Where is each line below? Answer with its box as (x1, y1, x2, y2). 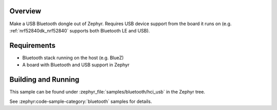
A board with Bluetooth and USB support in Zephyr (22, 62, 130, 68)
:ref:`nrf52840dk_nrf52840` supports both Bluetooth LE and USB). (9, 27, 150, 33)
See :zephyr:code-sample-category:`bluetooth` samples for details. (9, 98, 152, 104)
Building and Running (9, 75, 80, 84)
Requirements (9, 41, 56, 50)
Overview (9, 7, 42, 15)
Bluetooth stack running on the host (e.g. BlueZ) (22, 54, 124, 61)
